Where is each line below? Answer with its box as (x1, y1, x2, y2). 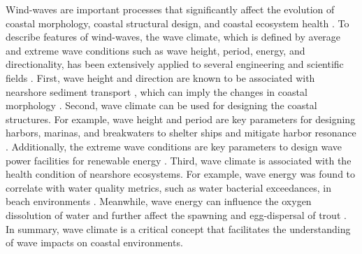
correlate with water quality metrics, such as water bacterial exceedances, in (6, 180, 331, 195)
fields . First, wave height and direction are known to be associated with (6, 70, 315, 85)
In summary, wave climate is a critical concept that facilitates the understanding (6, 221, 351, 236)
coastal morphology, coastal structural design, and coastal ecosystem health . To (6, 15, 349, 30)
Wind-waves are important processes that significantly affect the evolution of (6, 2, 335, 16)
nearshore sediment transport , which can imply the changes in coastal (6, 84, 307, 99)
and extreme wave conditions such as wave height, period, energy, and (6, 43, 305, 57)
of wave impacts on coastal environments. (6, 235, 183, 250)
